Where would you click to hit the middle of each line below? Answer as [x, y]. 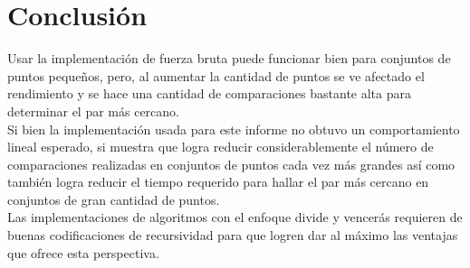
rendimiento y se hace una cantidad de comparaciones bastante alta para [209, 93]
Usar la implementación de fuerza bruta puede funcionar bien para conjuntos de [229, 58]
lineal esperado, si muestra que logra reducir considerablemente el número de [221, 147]
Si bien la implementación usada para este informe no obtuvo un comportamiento [234, 129]
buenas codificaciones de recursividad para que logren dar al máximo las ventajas [233, 235]
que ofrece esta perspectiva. [83, 252]
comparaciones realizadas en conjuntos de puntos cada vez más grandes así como [231, 164]
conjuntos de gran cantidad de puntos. [114, 199]
